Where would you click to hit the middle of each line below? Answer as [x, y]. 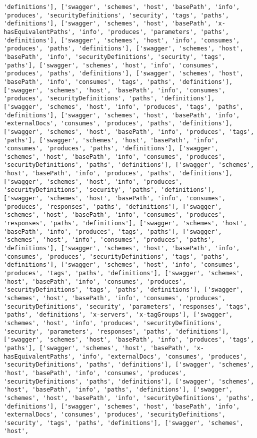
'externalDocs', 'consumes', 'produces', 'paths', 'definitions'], [118, 124]
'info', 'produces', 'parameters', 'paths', [154, 32]
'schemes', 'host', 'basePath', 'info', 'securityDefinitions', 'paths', [129, 398]
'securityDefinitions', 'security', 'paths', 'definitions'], [109, 190]
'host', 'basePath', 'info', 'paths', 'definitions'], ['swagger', [118, 390]
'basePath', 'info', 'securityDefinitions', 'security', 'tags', [114, 57]
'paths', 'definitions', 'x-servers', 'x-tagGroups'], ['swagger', [118, 315]
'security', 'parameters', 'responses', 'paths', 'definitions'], [116, 331]
